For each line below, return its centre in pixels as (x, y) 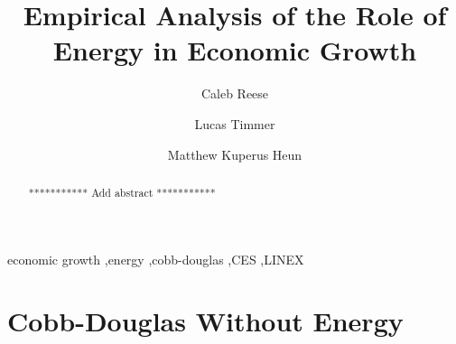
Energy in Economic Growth (235, 50)
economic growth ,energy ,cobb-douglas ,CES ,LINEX (156, 259)
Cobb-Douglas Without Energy (205, 321)
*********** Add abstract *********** (122, 192)
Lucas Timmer (235, 123)
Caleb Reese (235, 93)
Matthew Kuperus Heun (235, 154)
